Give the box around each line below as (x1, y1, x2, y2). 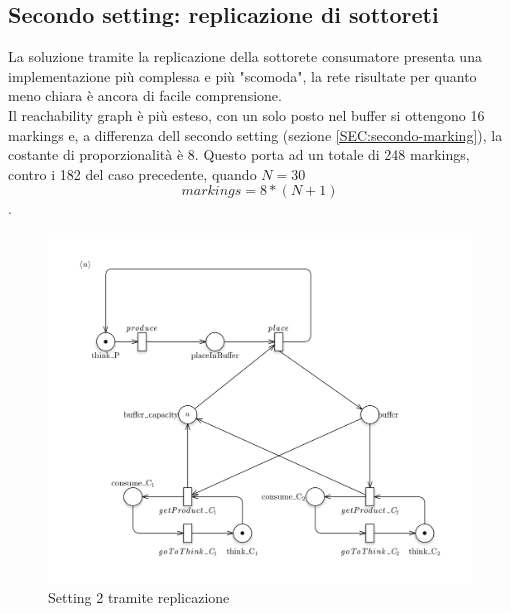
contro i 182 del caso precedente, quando (8, 163, 257, 184)
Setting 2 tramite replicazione (48, 587, 230, 608)
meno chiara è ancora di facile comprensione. (8, 85, 282, 106)
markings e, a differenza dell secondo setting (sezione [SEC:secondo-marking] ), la (8, 124, 503, 145)
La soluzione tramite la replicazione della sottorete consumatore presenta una (8, 46, 482, 67)
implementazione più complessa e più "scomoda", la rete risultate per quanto (8, 65, 477, 86)
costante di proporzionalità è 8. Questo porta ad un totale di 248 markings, (8, 144, 470, 165)
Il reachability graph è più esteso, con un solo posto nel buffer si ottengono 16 (8, 104, 485, 125)
